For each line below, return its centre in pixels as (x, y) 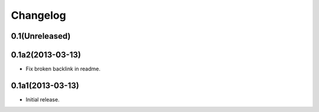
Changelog (38, 15)
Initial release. (43, 99)
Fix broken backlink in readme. (63, 69)
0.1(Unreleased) (41, 36)
